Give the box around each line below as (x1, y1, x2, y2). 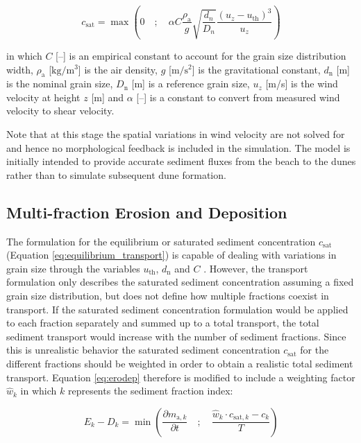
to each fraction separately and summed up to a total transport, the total (6, 315, 319, 330)
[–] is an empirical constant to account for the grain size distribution (56, 48, 346, 62)
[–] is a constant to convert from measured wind (136, 89, 340, 104)
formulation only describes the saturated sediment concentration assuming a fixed (6, 275, 354, 289)
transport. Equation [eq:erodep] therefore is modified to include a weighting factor (6, 370, 355, 384)
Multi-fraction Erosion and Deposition (6, 201, 287, 223)
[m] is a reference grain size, (131, 76, 250, 91)
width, (6, 62, 33, 76)
